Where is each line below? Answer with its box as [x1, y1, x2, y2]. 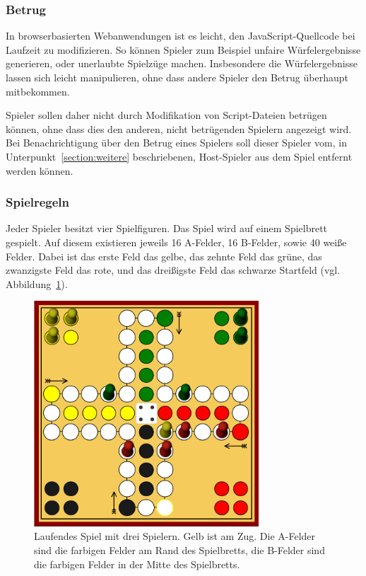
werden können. [6, 163, 73, 178]
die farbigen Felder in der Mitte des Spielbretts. [34, 556, 240, 571]
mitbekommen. [6, 83, 70, 98]
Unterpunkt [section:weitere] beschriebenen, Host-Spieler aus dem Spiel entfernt [6, 149, 353, 163]
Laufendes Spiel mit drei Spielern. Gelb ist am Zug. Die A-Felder [34, 529, 316, 543]
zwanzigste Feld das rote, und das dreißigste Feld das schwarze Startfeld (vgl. [6, 263, 341, 277]
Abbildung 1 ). [6, 276, 68, 291]
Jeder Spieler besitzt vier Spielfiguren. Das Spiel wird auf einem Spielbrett [6, 221, 328, 236]
